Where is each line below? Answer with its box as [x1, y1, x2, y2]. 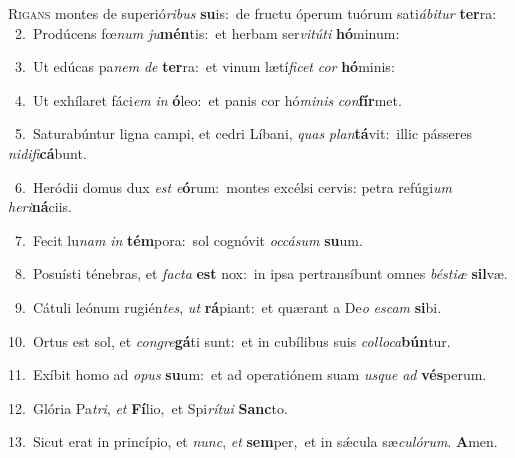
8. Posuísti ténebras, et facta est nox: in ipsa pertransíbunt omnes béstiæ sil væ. [14, 263, 508, 284]
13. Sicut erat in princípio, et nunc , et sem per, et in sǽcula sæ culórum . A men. [8, 431, 498, 452]
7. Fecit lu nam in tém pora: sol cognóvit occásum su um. [14, 229, 363, 250]
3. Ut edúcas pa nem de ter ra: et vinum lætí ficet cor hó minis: [14, 56, 395, 77]
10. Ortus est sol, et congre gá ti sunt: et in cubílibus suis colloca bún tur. [8, 330, 451, 351]
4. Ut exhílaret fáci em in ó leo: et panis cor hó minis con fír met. [14, 89, 402, 110]
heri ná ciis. [8, 196, 73, 217]
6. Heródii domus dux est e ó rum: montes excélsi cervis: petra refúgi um [14, 176, 453, 197]
